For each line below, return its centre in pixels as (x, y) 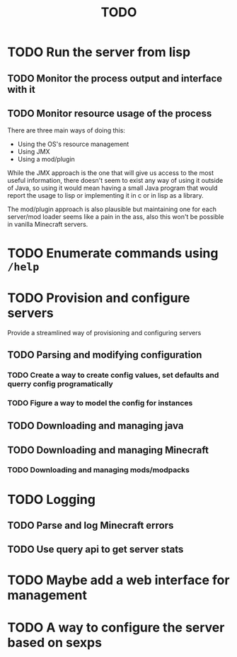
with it (21, 89)
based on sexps (55, 642)
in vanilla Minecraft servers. (48, 225)
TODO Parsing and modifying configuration (105, 355)
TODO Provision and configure (99, 298)
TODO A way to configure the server (116, 627)
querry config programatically (60, 383)
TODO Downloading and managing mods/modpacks (98, 470)
